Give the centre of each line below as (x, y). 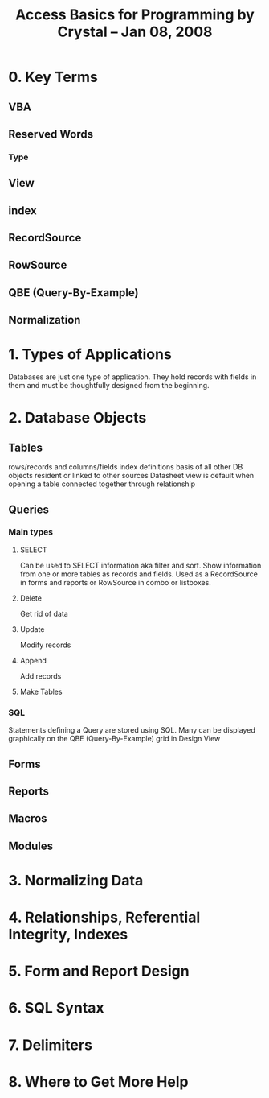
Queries (29, 509)
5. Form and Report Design (99, 971)
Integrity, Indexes (68, 935)
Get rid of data (44, 613)
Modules (31, 846)
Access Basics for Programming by (135, 15)
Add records (41, 676)
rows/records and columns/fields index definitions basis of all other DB (126, 467)
